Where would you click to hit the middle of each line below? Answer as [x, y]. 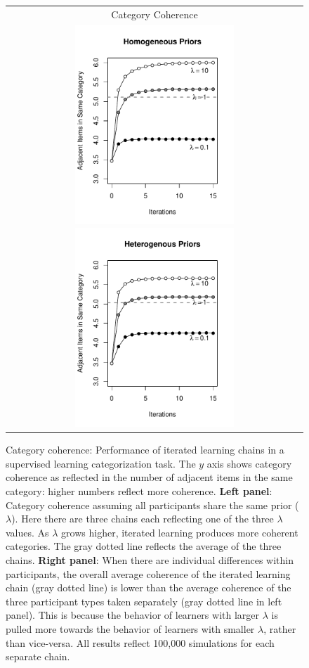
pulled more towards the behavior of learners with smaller [130, 628]
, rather [280, 628]
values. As [27, 532]
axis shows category [249, 463]
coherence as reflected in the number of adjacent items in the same [149, 477]
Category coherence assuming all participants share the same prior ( [152, 505]
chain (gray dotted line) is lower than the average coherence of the [149, 587]
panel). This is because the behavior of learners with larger [133, 615]
